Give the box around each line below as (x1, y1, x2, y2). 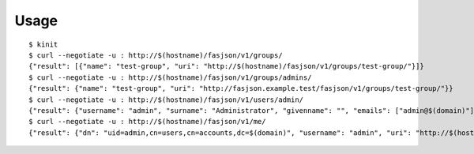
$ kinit (28, 39, 58, 49)
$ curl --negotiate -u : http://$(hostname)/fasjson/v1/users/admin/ (28, 95, 304, 104)
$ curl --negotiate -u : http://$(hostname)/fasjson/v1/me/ (28, 117, 266, 126)
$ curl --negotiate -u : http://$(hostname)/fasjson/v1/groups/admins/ (28, 73, 312, 82)
